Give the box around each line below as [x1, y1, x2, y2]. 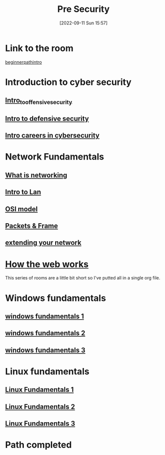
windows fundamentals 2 [5, 329, 85, 338]
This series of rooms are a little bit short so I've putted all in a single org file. [5, 275, 161, 281]
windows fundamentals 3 [5, 346, 85, 354]
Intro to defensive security [5, 114, 89, 123]
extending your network [5, 239, 82, 247]
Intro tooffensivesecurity [5, 96, 73, 106]
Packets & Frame [5, 221, 58, 230]
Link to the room [5, 42, 74, 54]
